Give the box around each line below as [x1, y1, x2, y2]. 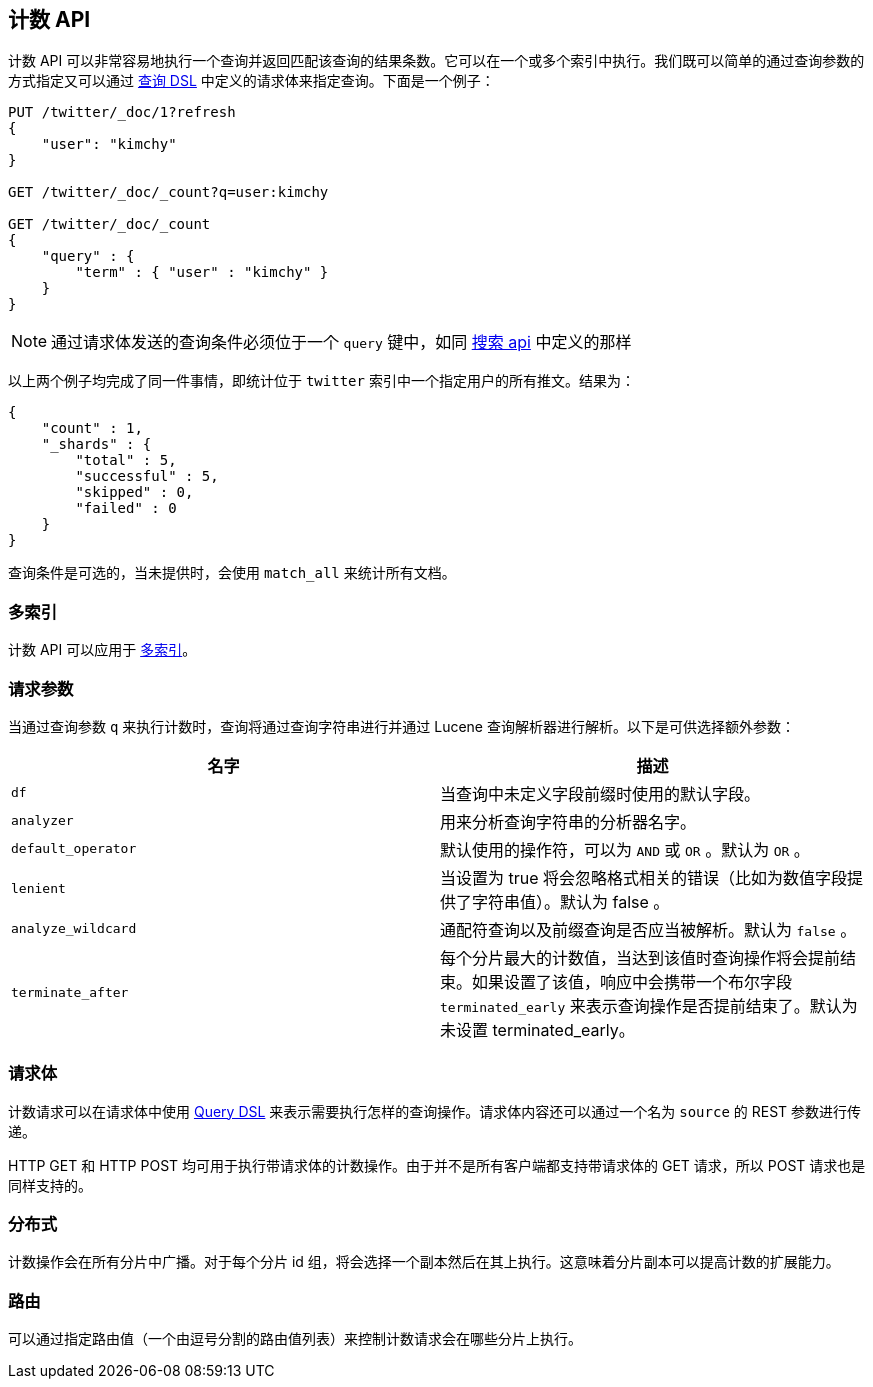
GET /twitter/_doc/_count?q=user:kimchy [8, 184, 329, 201]
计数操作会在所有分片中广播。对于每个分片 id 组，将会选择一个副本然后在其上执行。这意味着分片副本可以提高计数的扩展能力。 [8, 1253, 840, 1271]
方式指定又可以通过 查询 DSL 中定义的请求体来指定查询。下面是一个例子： [8, 72, 495, 90]
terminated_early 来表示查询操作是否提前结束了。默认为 [440, 995, 858, 1016]
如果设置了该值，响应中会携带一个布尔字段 [472, 971, 793, 992]
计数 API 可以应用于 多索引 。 [8, 641, 197, 659]
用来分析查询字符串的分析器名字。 [440, 811, 697, 832]
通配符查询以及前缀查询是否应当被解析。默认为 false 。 [440, 919, 857, 940]
